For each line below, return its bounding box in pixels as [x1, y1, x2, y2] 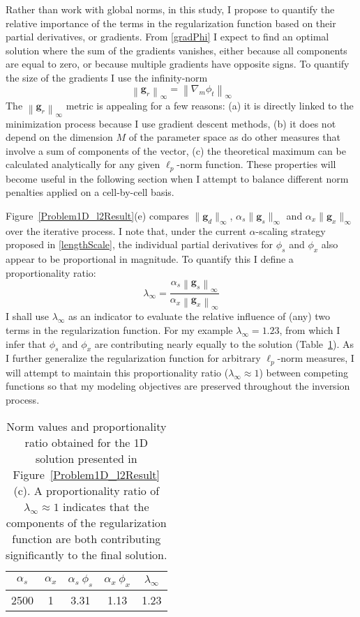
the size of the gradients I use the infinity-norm [6, 70, 208, 84]
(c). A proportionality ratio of [13, 482, 160, 498]
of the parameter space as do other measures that [128, 130, 340, 144]
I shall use [6, 309, 49, 323]
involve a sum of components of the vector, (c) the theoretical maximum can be [6, 143, 346, 158]
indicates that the [62, 498, 149, 515]
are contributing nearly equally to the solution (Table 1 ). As [94, 336, 354, 351]
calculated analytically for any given [6, 157, 160, 172]
